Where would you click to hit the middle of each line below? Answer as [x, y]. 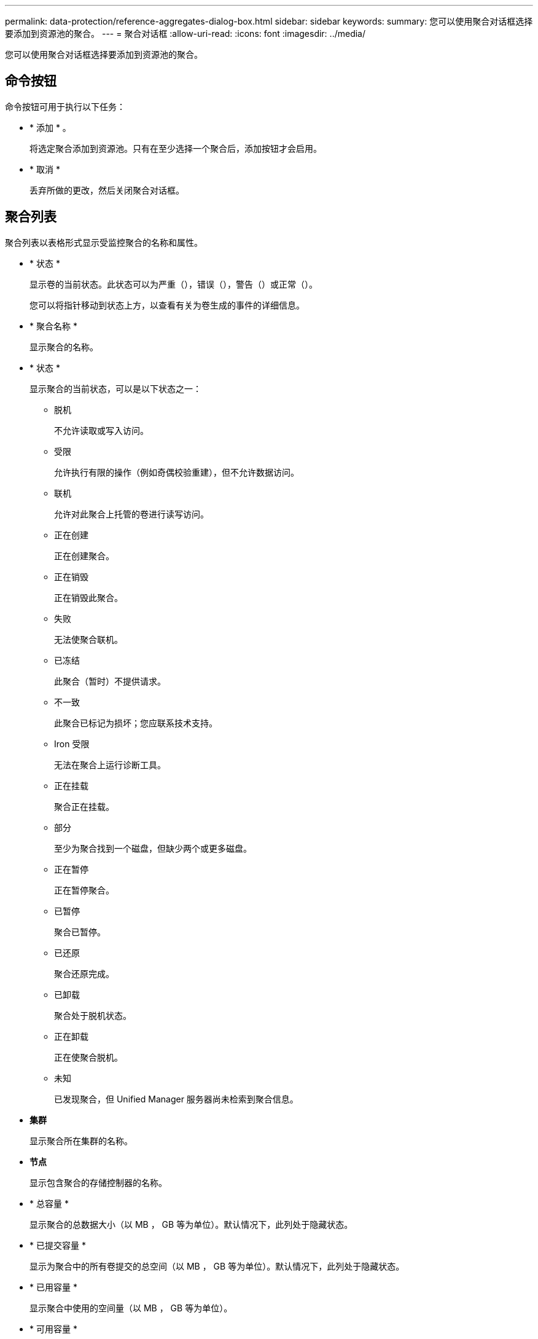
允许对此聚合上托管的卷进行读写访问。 [131, 514]
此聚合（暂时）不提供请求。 [110, 681]
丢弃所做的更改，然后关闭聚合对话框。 [107, 190]
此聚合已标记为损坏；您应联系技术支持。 [136, 723]
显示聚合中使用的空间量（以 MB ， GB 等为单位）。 [131, 1308]
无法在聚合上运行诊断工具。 [110, 764]
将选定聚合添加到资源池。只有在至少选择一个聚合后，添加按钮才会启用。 [176, 148]
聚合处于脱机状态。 [93, 1015]
